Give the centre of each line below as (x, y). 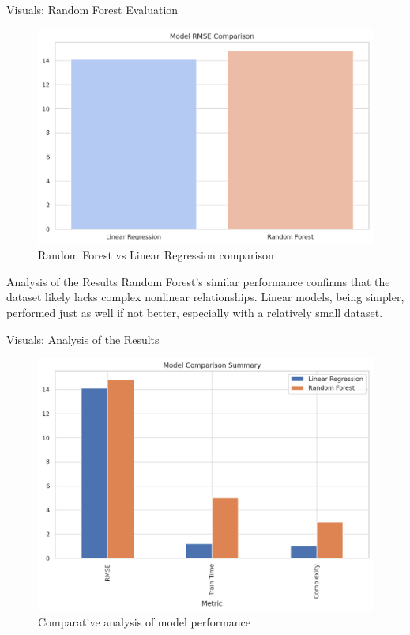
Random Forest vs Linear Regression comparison (156, 255)
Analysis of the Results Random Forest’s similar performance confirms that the (198, 281)
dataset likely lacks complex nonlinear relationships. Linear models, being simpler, (205, 297)
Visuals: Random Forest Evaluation (92, 9)
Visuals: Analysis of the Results (83, 339)
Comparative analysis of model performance (144, 622)
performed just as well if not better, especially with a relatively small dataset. (195, 312)
